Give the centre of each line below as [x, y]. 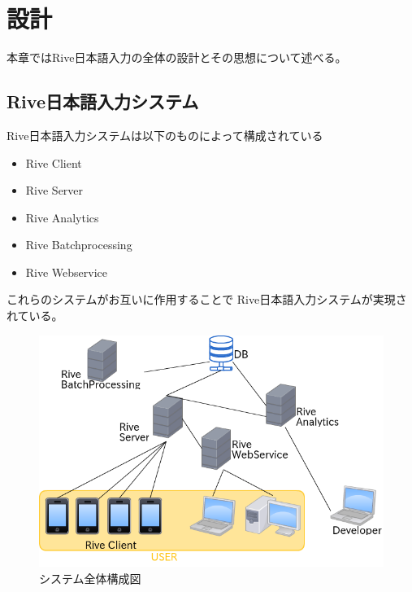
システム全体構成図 [90, 578]
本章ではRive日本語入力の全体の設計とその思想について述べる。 [177, 57]
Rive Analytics [62, 217]
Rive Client [54, 162]
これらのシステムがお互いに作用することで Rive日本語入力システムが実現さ [207, 299]
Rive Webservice [67, 272]
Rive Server [54, 190]
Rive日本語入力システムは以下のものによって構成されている [165, 135]
